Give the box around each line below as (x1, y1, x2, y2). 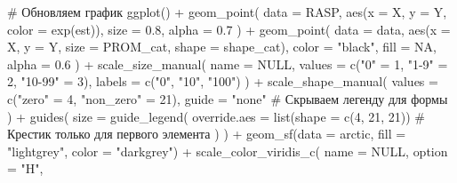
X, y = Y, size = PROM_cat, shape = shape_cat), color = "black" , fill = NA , (7, 37, 437, 56)
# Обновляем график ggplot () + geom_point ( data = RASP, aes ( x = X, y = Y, (7, 3, 447, 20)
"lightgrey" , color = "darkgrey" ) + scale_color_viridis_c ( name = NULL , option (7, 141, 448, 160)
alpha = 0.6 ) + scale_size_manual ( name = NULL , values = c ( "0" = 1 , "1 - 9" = (7, 54, 448, 73)
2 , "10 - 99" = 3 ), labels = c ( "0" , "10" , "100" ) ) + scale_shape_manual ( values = (7, 72, 438, 91)
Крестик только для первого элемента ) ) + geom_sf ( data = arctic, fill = (7, 124, 406, 143)
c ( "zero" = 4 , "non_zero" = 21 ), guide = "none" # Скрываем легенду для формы (7, 89, 448, 107)
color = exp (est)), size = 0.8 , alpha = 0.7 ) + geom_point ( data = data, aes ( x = (7, 20, 451, 38)
